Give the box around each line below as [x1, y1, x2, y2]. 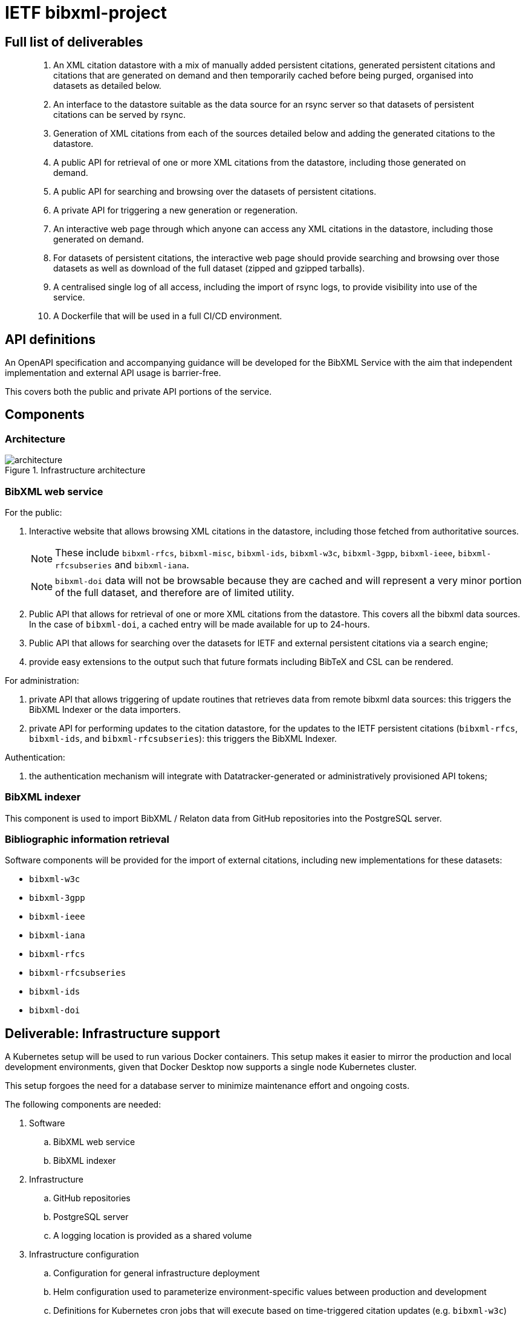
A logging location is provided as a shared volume [53, 1230, 252, 1241]
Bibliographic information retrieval [5, 833, 169, 846]
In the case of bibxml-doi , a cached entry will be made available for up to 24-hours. [29, 618, 370, 629]
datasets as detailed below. [53, 80, 161, 91]
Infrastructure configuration [29, 1249, 139, 1260]
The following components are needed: [5, 1099, 161, 1110]
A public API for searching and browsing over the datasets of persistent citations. [53, 186, 377, 197]
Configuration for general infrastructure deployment [53, 1268, 260, 1279]
